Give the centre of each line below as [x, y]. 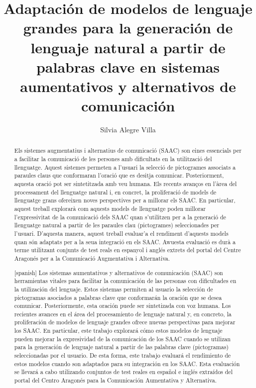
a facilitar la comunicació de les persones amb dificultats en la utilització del [113, 159]
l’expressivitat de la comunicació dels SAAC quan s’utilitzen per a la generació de [120, 217]
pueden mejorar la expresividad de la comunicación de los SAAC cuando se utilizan [122, 339]
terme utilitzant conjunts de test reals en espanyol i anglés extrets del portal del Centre [128, 250]
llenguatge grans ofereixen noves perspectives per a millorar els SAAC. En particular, [125, 200]
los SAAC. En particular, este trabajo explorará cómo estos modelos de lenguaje [118, 331]
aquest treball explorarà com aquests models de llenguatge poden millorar [110, 209]
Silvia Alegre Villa [128, 130]
